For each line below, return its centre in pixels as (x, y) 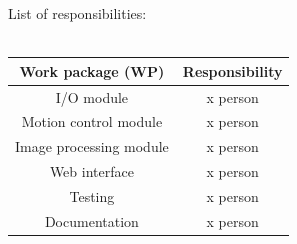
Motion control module (92, 121)
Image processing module (92, 146)
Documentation (91, 220)
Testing (92, 195)
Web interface (91, 171)
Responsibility (232, 70)
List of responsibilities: (77, 13)
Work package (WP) (92, 70)
